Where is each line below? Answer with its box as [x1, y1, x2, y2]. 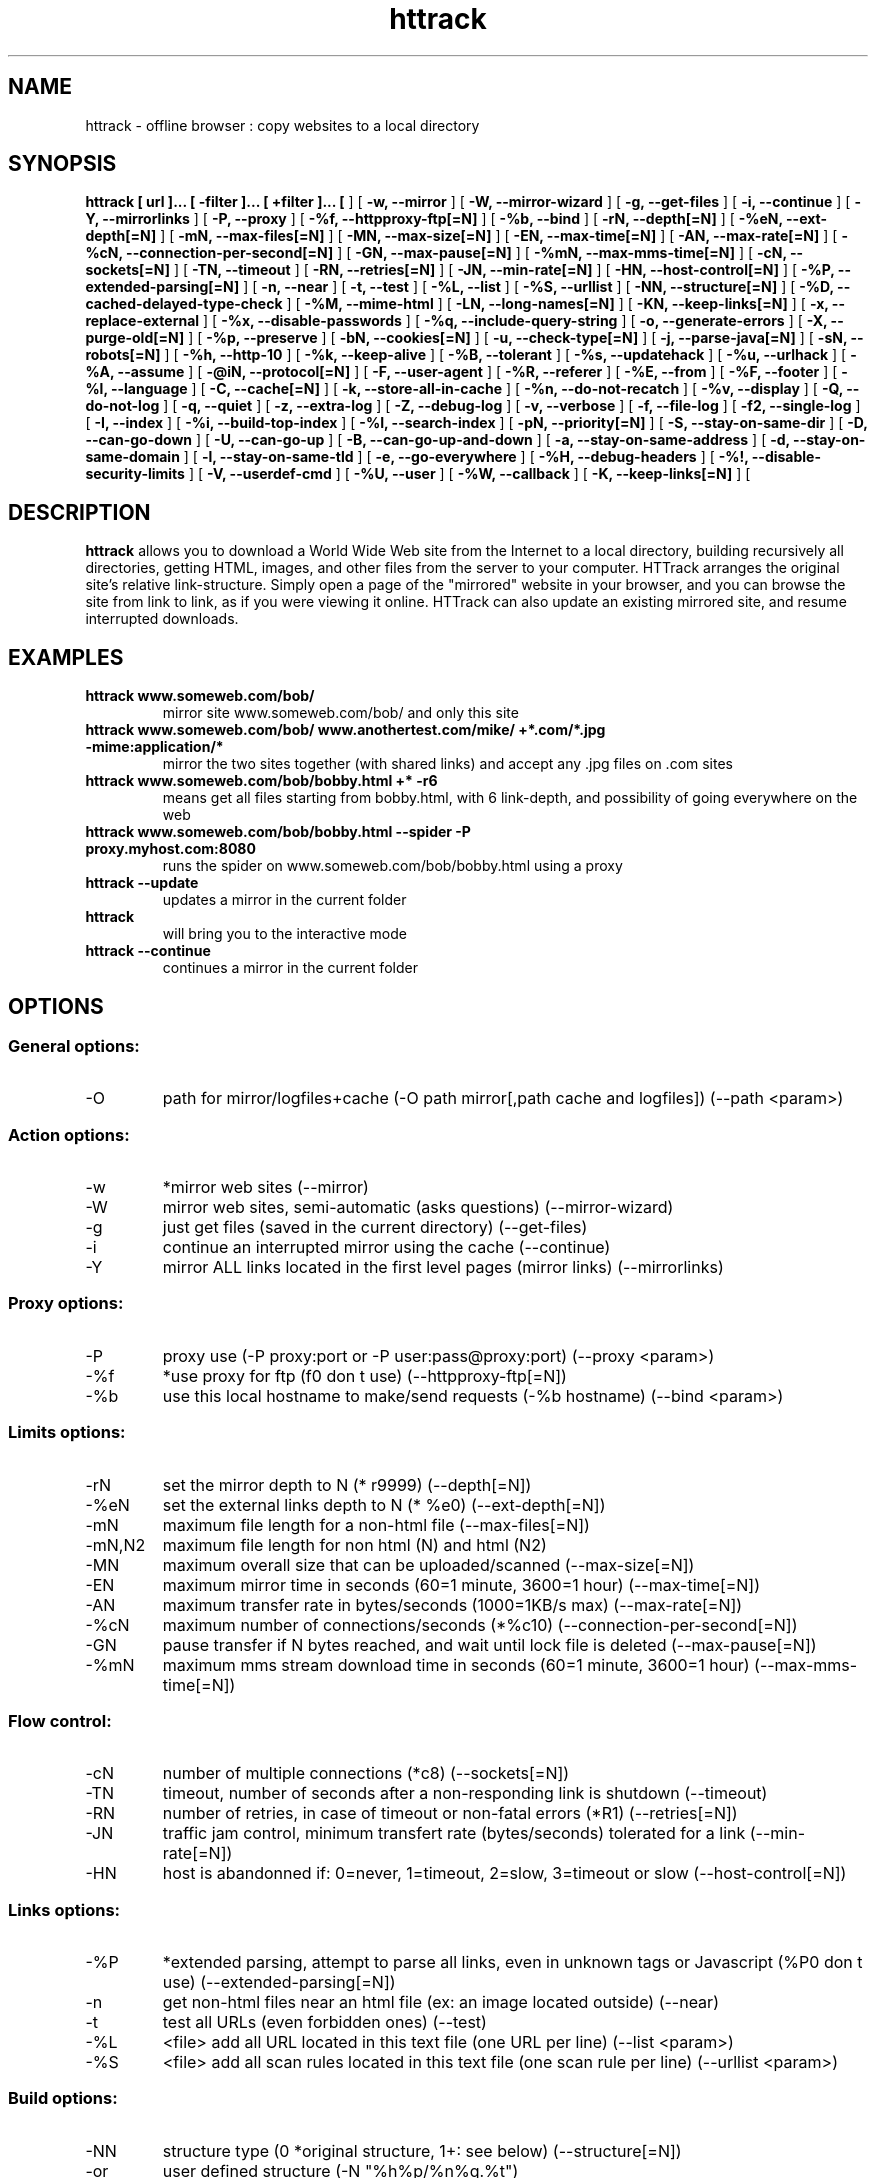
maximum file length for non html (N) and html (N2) [162, 1534, 547, 1555]
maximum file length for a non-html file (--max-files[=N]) [162, 1514, 590, 1535]
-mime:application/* [85, 738, 224, 756]
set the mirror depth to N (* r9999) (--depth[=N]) [162, 1474, 532, 1495]
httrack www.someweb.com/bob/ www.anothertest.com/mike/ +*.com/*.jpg [85, 721, 606, 739]
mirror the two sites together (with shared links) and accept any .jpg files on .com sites [162, 755, 734, 773]
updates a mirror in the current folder [162, 891, 407, 909]
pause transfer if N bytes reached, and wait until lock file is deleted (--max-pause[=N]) [162, 1634, 817, 1655]
